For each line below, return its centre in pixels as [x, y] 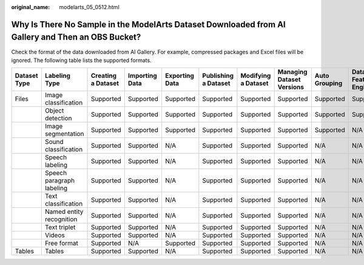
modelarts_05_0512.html [89, 7]
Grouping [329, 83]
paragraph [60, 181]
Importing [142, 76]
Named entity [64, 212]
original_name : [31, 7]
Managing [292, 72]
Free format [62, 243]
